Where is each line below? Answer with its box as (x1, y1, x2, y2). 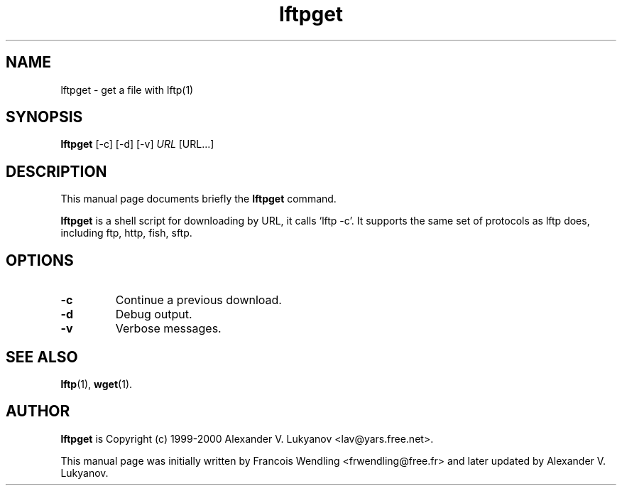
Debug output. (115, 307, 192, 322)
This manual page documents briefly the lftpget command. (60, 193, 337, 205)
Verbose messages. (115, 321, 222, 336)
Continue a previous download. (115, 293, 282, 308)
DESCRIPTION (6, 162, 107, 180)
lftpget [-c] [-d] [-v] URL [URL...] (60, 138, 214, 151)
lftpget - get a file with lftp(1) (60, 83, 194, 96)
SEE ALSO (6, 347, 78, 366)
